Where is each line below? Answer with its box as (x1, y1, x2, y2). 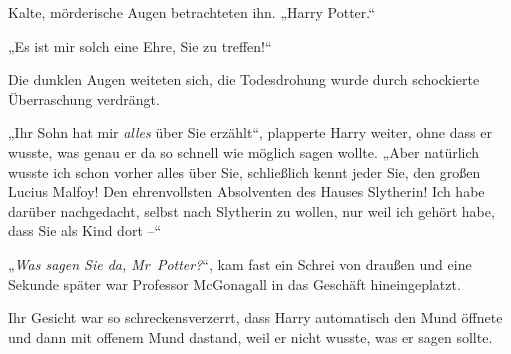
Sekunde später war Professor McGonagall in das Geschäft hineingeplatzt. (8, 273, 461, 294)
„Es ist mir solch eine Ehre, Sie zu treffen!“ (8, 35, 272, 56)
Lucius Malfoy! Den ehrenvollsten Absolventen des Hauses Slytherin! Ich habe (8, 181, 485, 202)
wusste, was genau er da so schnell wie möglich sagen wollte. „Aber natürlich (8, 141, 480, 162)
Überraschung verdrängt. (8, 88, 160, 109)
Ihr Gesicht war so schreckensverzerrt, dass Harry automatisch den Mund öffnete (8, 307, 503, 328)
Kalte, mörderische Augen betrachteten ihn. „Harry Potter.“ (8, 2, 375, 22)
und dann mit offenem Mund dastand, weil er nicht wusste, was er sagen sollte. (8, 326, 493, 347)
